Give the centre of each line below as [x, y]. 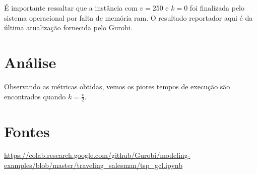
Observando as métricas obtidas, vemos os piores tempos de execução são [117, 86]
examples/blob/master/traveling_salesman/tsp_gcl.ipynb [93, 165]
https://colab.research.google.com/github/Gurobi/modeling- [97, 155]
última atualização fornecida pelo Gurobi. [68, 27]
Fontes [27, 131]
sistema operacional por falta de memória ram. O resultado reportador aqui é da [128, 17]
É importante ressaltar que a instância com [71, 8]
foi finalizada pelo [217, 8]
